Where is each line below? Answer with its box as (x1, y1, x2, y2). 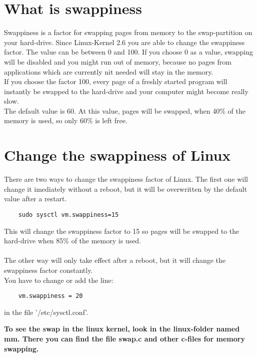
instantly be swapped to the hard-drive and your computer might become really (4, 86, 248, 96)
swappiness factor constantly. (4, 265, 93, 275)
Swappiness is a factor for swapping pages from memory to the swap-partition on (4, 27, 252, 38)
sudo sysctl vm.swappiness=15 (18, 211, 119, 218)
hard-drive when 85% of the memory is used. (4, 235, 141, 246)
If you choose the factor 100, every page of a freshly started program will (4, 76, 227, 87)
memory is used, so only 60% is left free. (4, 115, 127, 126)
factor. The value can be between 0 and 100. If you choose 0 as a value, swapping (4, 47, 253, 57)
